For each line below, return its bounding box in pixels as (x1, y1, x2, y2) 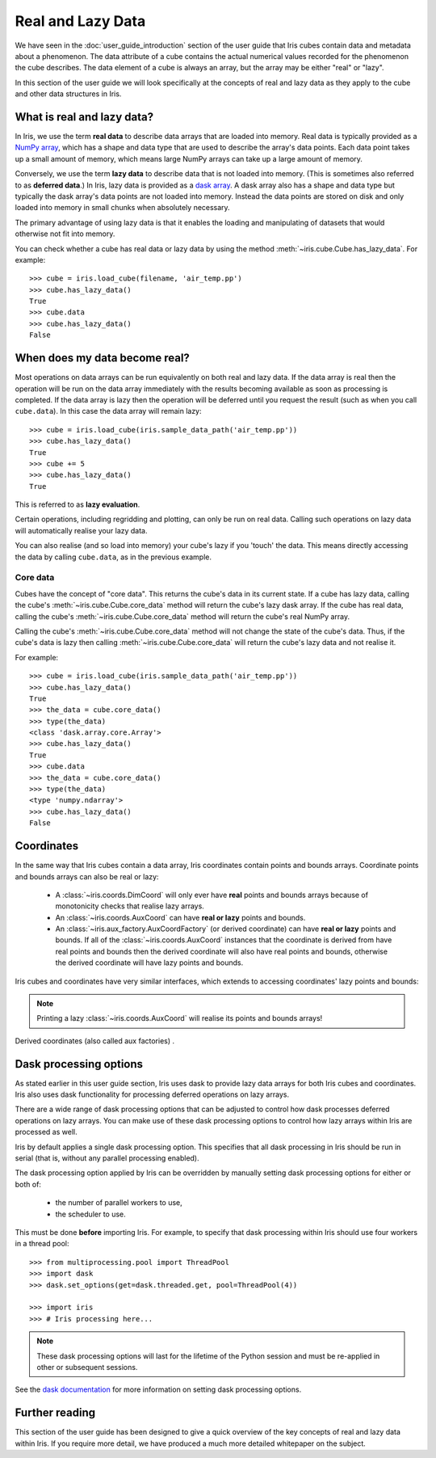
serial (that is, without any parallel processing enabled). (15, 1153, 199, 1163)
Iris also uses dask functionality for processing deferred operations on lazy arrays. (15, 1089, 290, 1099)
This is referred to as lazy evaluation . (15, 499, 140, 509)
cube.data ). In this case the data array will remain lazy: (15, 407, 202, 416)
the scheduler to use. (55, 1209, 127, 1219)
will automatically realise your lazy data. (15, 525, 149, 535)
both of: (15, 1179, 42, 1189)
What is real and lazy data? (15, 110, 153, 124)
